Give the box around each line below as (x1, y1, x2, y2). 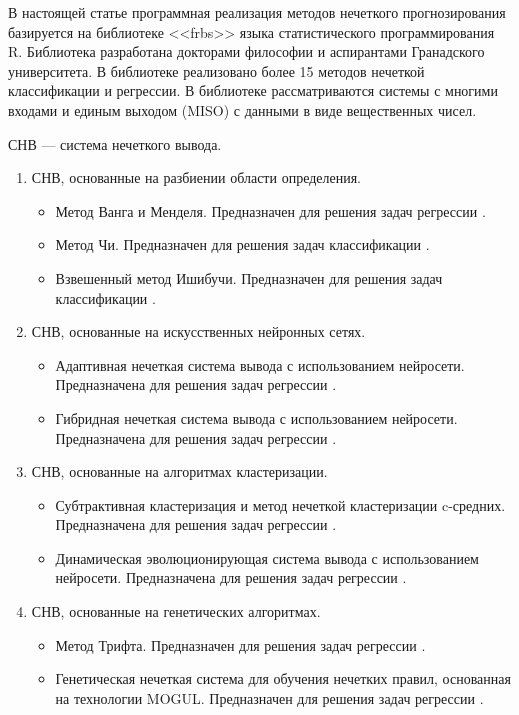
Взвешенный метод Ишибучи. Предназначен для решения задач (55, 267, 443, 288)
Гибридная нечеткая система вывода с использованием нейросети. (55, 407, 458, 428)
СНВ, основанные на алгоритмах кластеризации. (31, 461, 328, 482)
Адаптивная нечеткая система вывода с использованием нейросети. (55, 354, 465, 375)
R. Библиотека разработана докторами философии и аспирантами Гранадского (8, 41, 485, 62)
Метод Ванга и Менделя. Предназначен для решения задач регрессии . (55, 200, 486, 221)
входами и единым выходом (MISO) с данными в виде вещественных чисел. (8, 99, 477, 120)
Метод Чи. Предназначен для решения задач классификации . (55, 234, 430, 255)
